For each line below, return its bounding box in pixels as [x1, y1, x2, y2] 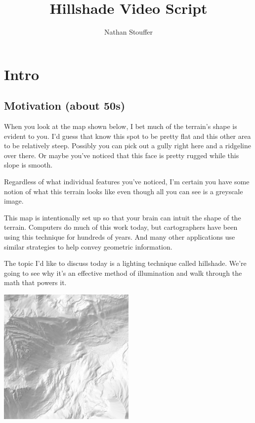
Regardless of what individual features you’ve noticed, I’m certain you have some [4, 176, 250, 187]
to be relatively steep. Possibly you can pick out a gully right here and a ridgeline [4, 140, 251, 151]
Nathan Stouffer [104, 27, 153, 37]
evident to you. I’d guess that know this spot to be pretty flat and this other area [4, 130, 251, 141]
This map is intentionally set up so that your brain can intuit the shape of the [4, 212, 241, 222]
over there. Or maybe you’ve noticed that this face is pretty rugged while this [4, 150, 239, 160]
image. [4, 196, 24, 206]
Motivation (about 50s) [4, 98, 126, 113]
